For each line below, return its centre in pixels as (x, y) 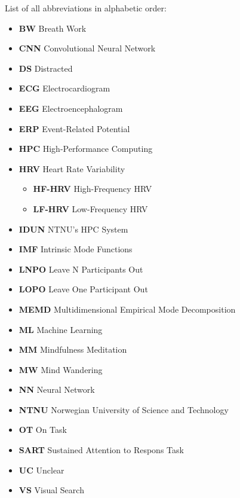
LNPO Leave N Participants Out (81, 269)
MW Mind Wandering (61, 369)
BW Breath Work (53, 28)
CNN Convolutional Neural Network (87, 48)
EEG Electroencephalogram (71, 108)
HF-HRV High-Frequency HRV (93, 189)
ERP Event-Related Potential (74, 128)
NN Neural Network (57, 389)
